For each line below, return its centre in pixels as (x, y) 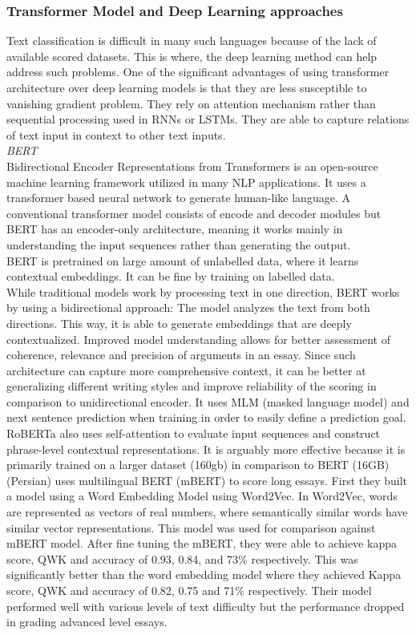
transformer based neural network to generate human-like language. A (178, 198)
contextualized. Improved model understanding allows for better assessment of (198, 339)
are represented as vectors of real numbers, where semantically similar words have (207, 512)
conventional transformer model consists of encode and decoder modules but (194, 213)
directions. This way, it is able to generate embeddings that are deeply (179, 323)
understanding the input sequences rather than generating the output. (179, 244)
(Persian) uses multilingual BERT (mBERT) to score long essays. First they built (207, 480)
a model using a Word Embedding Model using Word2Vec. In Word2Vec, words (202, 496)
